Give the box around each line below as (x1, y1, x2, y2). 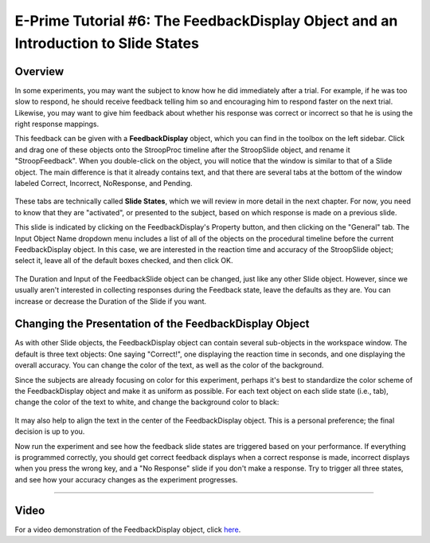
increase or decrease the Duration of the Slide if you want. (14, 296, 207, 306)
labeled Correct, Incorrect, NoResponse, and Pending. (14, 178, 193, 187)
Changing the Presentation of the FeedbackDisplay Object (14, 317, 310, 331)
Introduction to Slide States (14, 34, 199, 52)
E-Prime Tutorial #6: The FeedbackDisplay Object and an (14, 12, 398, 30)
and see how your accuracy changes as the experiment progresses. (14, 474, 238, 484)
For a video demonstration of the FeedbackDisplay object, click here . (14, 525, 241, 534)
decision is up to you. (14, 427, 85, 436)
